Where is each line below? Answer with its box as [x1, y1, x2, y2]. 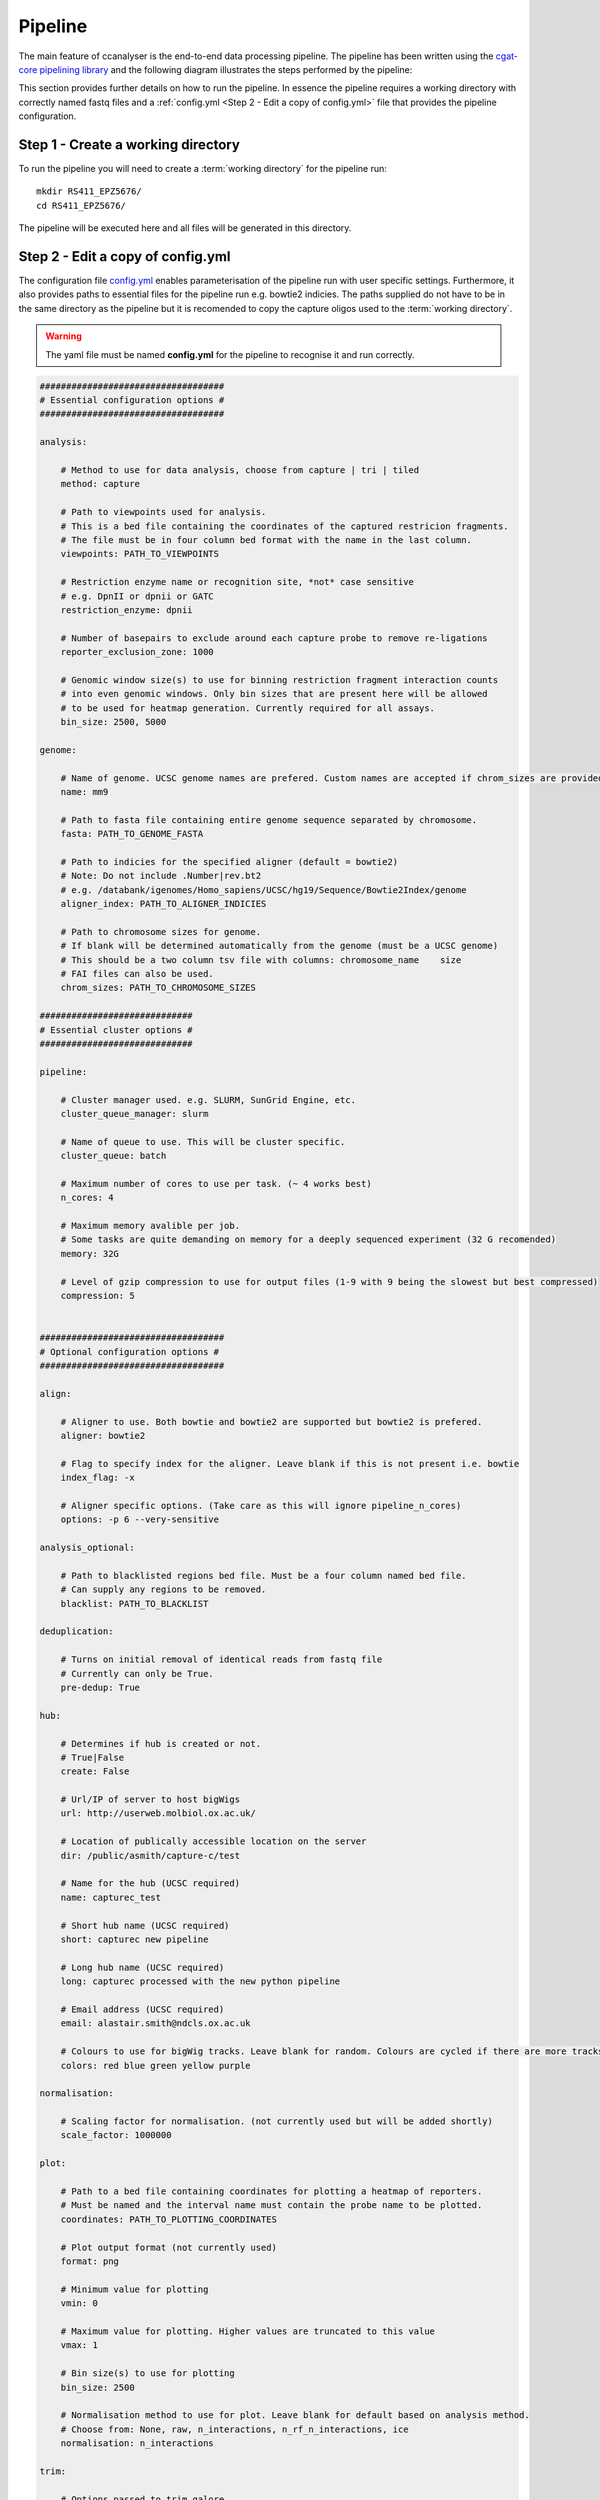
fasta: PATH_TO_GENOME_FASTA [60, 828, 204, 840]
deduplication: [39, 1626, 114, 1637]
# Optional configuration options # [39, 1346, 220, 1357]
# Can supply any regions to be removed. [60, 1584, 267, 1595]
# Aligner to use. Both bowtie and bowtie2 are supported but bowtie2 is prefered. [60, 1416, 483, 1427]
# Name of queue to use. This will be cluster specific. [60, 1136, 346, 1147]
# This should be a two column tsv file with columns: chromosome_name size [60, 954, 462, 965]
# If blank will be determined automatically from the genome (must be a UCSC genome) [60, 940, 499, 952]
